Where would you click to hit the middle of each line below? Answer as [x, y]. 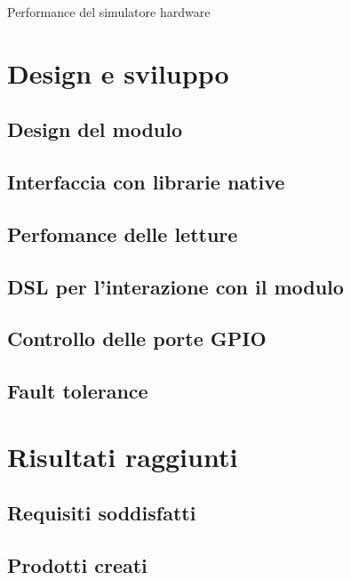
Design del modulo [95, 129]
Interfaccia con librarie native [146, 182]
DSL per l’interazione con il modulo [175, 286]
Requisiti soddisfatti [102, 513]
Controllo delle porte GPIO [137, 338]
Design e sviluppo [118, 72]
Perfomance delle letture [123, 234]
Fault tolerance [78, 391]
